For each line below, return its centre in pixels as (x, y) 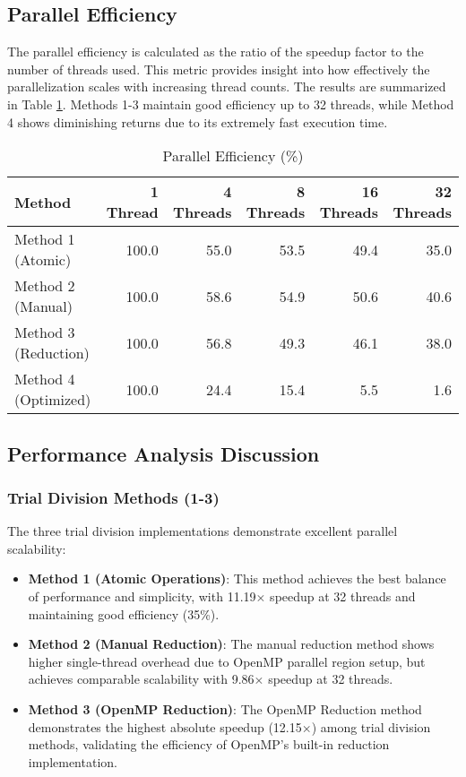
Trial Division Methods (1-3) (113, 497)
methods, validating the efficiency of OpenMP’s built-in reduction (209, 744)
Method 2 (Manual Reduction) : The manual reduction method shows (231, 644)
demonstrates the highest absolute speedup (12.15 (165, 726)
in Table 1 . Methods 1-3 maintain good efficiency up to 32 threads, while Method (231, 104)
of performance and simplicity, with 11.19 (142, 596)
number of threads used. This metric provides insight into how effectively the (219, 69)
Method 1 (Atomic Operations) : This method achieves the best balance (237, 578)
